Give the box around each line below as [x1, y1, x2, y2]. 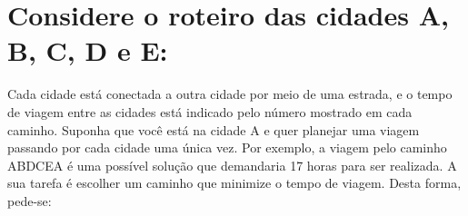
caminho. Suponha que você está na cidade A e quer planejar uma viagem [7, 120, 420, 139]
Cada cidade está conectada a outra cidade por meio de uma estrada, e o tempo [7, 84, 453, 103]
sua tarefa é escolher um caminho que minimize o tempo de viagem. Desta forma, [7, 173, 462, 192]
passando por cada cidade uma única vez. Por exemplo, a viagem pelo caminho [7, 138, 447, 157]
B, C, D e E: [7, 32, 168, 69]
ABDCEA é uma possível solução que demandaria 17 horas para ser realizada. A [7, 155, 457, 174]
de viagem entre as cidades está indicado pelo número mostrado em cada [7, 102, 413, 121]
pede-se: [7, 191, 52, 210]
